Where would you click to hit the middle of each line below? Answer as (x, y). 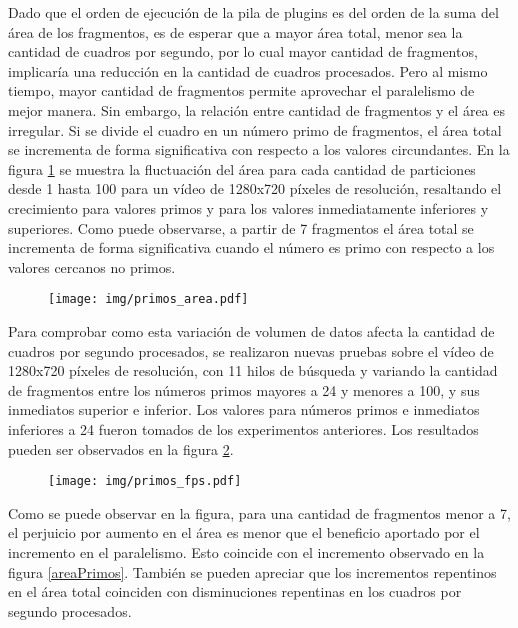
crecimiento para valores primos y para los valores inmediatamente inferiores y (248, 207)
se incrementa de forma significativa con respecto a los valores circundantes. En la (259, 149)
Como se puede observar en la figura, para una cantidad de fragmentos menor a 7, (259, 512)
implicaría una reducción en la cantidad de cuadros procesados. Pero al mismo (248, 70)
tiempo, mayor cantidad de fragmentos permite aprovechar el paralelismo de (241, 90)
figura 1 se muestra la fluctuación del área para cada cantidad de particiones (242, 168)
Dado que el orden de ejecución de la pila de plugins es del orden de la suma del (253, 12)
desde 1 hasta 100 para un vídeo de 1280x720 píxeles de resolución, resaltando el (255, 188)
